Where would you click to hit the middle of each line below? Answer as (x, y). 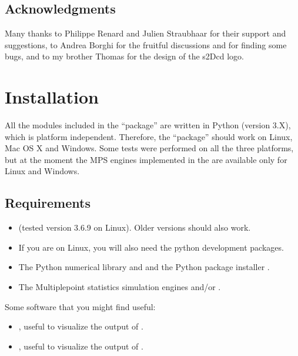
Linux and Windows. (42, 171)
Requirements (48, 203)
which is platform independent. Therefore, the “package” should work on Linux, (149, 136)
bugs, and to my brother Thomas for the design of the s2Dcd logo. (125, 56)
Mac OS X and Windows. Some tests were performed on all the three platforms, (149, 148)
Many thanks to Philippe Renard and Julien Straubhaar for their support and (145, 33)
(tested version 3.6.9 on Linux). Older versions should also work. (135, 227)
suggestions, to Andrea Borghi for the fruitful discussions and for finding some (146, 44)
